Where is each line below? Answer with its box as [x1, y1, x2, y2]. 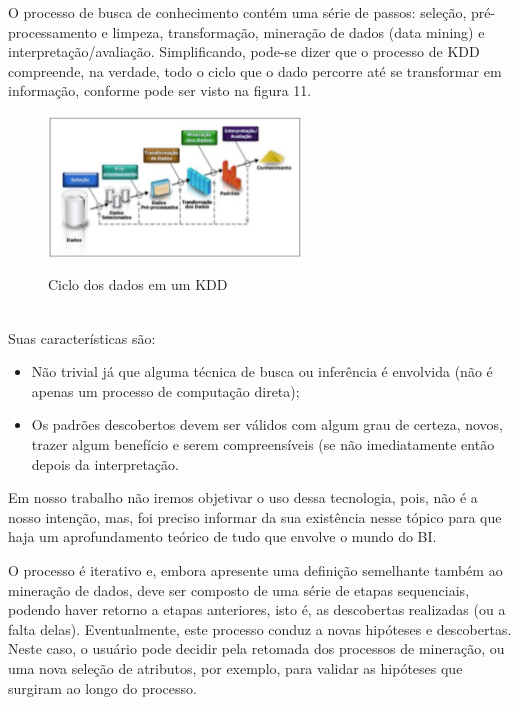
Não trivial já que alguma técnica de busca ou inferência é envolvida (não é [31, 361, 493, 382]
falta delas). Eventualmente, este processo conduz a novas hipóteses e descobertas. [8, 618, 512, 639]
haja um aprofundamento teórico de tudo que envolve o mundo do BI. [8, 526, 437, 547]
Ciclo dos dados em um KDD [48, 274, 228, 295]
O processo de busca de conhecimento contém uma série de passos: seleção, [8, 2, 467, 22]
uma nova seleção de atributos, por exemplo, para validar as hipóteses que [8, 657, 463, 678]
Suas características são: [8, 327, 156, 348]
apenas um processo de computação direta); [31, 380, 300, 401]
